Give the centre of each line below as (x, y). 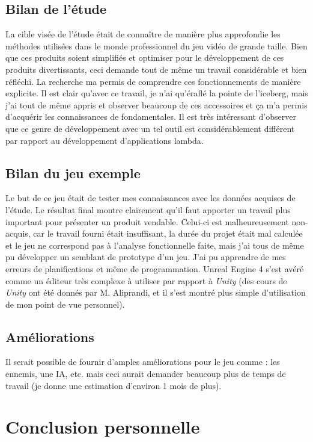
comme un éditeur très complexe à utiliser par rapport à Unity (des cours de (146, 280)
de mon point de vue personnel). (65, 304)
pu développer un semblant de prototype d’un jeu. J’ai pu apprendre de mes (146, 257)
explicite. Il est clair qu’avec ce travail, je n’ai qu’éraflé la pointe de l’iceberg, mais (157, 93)
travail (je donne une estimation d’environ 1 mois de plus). (114, 385)
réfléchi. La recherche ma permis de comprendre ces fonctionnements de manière (153, 81)
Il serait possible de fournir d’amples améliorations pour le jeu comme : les (143, 362)
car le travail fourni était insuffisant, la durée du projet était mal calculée (168, 233)
